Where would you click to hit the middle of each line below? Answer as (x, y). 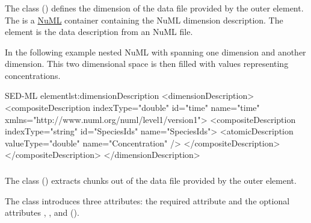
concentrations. (33, 75)
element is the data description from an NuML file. (99, 32)
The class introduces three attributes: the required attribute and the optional (147, 200)
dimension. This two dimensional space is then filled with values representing (147, 64)
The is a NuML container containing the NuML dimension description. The (144, 20)
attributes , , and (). (42, 212)
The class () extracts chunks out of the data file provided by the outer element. (151, 180)
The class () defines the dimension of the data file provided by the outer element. (154, 8)
